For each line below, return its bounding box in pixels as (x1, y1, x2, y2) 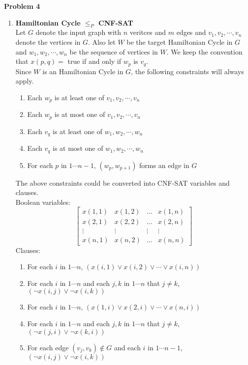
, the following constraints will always (131, 66, 244, 76)
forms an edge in (139, 160, 189, 170)
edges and (176, 27, 206, 37)
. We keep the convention (166, 46, 243, 56)
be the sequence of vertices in (69, 46, 158, 56)
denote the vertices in (15, 36, 81, 47)
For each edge (27, 342, 69, 352)
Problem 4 (4, 1, 40, 11)
